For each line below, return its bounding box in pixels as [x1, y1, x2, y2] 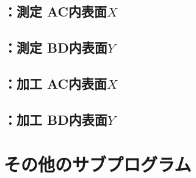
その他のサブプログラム [4, 152, 192, 177]
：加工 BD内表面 [4, 109, 107, 128]
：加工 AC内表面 [4, 73, 107, 92]
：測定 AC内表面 [4, 2, 107, 21]
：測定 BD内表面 [4, 38, 107, 57]
